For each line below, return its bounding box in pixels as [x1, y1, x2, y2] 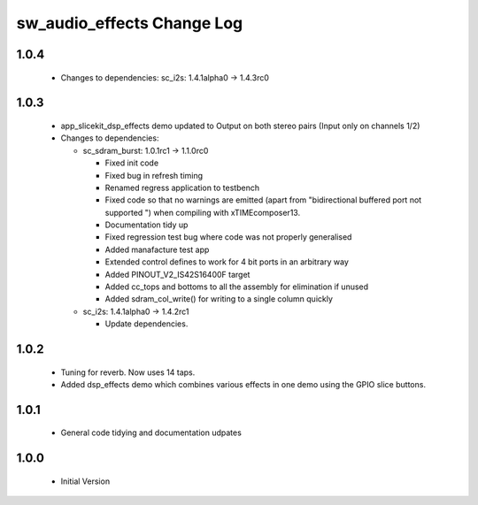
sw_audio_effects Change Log [16, 13, 243, 33]
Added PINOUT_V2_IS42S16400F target [104, 269, 251, 279]
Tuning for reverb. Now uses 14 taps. [60, 367, 196, 378]
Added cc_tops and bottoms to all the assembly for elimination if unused [104, 281, 369, 292]
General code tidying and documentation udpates [60, 427, 243, 438]
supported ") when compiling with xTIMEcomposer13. [104, 207, 301, 218]
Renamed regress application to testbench [104, 182, 260, 193]
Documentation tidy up [104, 219, 189, 230]
